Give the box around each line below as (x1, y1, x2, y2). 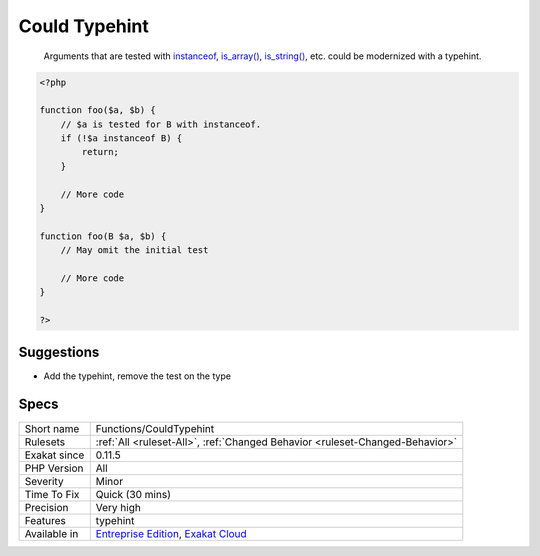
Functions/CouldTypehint (95, 421, 215, 435)
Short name (24, 421, 80, 435)
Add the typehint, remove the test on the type (43, 370, 232, 382)
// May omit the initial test (60, 245, 209, 256)
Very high (95, 500, 142, 514)
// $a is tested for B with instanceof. (60, 118, 262, 130)
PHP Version (24, 461, 84, 475)
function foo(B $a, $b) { (39, 230, 167, 242)
